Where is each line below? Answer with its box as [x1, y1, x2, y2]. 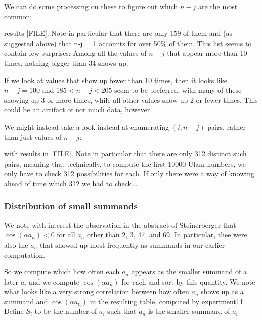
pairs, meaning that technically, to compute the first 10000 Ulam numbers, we [4, 158, 246, 169]
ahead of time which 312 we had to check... [4, 178, 138, 188]
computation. [4, 249, 45, 260]
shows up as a [201, 286, 244, 297]
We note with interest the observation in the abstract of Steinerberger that [4, 219, 236, 230]
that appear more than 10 [167, 48, 247, 58]
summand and [4, 296, 48, 306]
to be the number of [34, 306, 97, 316]
